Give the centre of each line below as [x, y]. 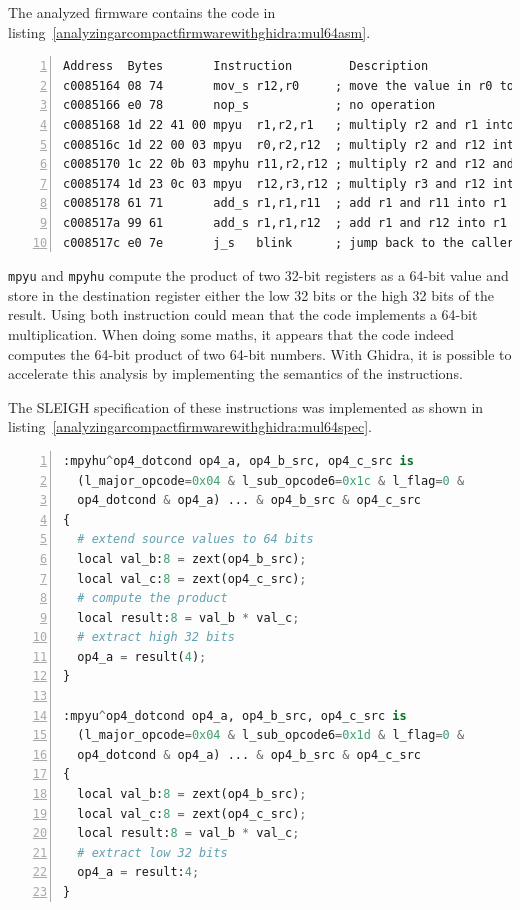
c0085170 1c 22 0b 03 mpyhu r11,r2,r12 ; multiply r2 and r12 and [289, 164]
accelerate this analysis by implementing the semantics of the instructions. [235, 373]
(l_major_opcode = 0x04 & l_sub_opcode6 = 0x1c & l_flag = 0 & [271, 480]
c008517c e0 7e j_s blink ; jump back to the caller [289, 242]
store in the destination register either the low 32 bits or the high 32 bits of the [251, 294]
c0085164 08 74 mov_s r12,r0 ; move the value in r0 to [289, 85]
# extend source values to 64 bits [195, 539]
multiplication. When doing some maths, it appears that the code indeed [231, 333]
